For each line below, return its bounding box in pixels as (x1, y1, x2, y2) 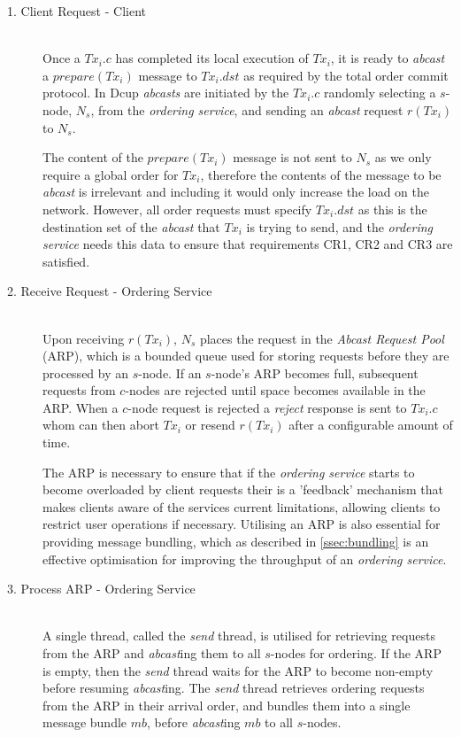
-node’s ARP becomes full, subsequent (211, 363, 419, 382)
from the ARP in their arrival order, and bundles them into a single (42, 695, 411, 714)
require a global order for (42, 165, 179, 183)
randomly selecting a (323, 83, 436, 102)
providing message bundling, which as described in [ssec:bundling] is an (42, 532, 429, 551)
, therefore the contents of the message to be (200, 165, 442, 183)
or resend (185, 415, 235, 434)
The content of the (42, 148, 143, 167)
